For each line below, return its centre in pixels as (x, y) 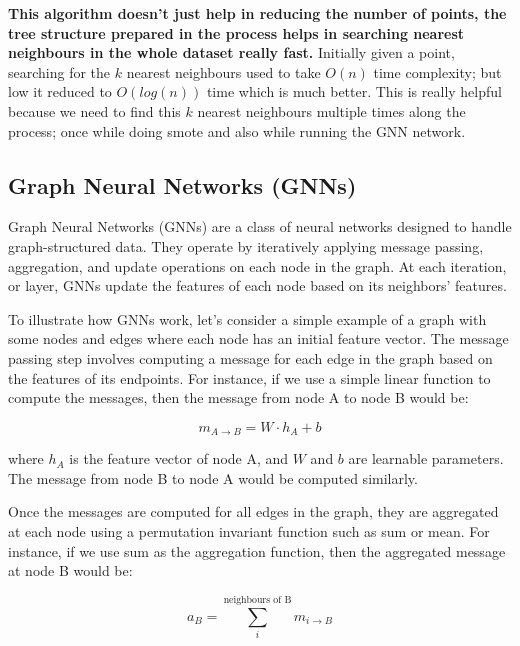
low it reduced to (60, 91)
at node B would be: (70, 570)
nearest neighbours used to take (223, 71)
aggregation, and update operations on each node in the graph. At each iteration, (257, 265)
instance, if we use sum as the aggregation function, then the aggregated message (257, 550)
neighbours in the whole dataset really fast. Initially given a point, (231, 52)
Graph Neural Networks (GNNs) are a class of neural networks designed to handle (260, 226)
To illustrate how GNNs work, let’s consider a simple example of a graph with (247, 318)
